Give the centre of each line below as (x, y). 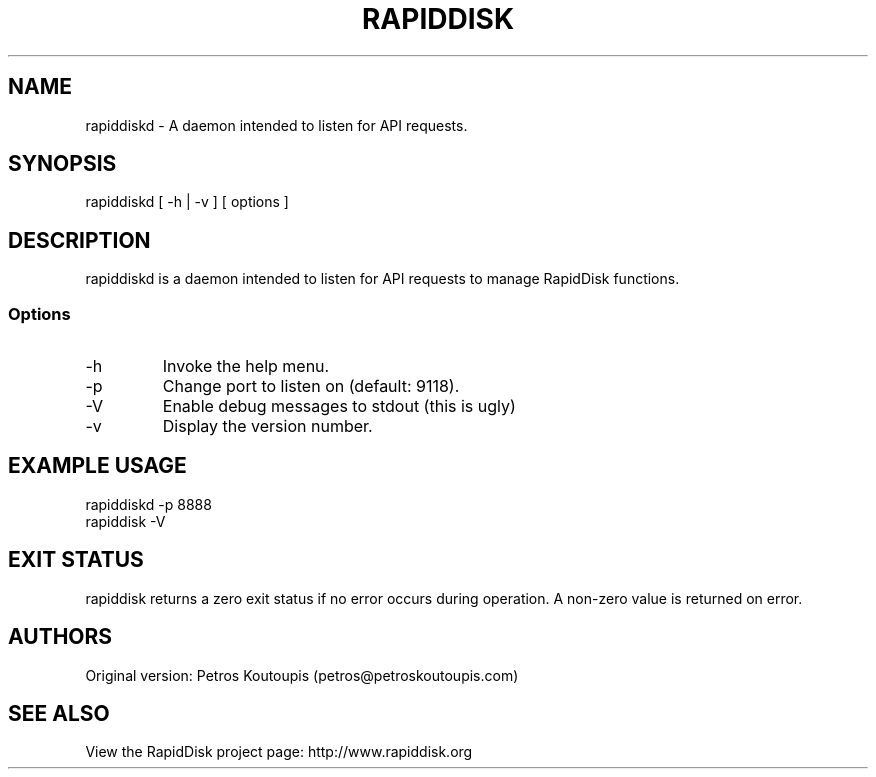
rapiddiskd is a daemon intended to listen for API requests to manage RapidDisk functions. (382, 279)
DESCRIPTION (79, 240)
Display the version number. (267, 426)
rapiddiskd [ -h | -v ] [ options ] (187, 202)
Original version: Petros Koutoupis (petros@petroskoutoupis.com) (302, 675)
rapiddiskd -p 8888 (148, 504)
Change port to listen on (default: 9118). (311, 386)
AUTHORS (60, 637)
